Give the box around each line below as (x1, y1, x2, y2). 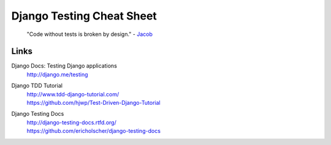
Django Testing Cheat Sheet (11, 9, 158, 23)
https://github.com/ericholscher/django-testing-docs (26, 127, 161, 135)
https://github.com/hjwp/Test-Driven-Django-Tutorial (26, 99, 161, 107)
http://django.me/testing (26, 71, 88, 78)
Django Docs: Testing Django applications (11, 62, 118, 69)
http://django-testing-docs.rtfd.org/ (26, 119, 116, 126)
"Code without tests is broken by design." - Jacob (26, 30, 153, 38)
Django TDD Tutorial (11, 82, 63, 90)
